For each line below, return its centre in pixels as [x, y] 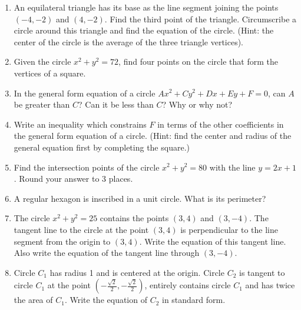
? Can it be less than [116, 104]
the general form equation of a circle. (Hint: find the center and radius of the [153, 136]
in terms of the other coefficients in [221, 124]
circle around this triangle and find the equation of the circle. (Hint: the [144, 30]
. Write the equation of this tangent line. [213, 241]
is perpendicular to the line [229, 229]
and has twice [270, 285]
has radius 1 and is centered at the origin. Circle [137, 272]
